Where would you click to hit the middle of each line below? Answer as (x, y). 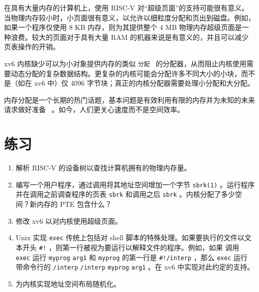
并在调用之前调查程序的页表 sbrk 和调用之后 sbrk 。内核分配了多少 (125, 194)
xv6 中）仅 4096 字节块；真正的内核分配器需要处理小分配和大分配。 (144, 83)
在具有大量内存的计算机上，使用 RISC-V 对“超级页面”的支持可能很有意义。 (126, 7)
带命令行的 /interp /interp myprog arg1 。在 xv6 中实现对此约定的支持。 (135, 267)
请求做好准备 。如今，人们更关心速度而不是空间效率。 (94, 109)
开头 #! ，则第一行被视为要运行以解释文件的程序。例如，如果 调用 (131, 247)
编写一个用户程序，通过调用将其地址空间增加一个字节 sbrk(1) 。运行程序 (135, 184)
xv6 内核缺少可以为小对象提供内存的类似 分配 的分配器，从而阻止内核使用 (125, 63)
